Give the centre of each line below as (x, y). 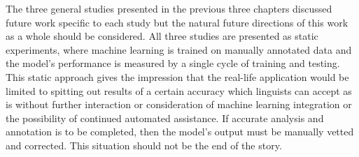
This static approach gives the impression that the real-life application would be (177, 76)
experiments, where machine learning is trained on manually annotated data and (179, 49)
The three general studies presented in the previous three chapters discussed (169, 8)
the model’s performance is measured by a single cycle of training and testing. (173, 63)
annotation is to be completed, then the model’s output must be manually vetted (180, 132)
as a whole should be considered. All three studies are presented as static (162, 36)
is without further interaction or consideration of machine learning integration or (179, 104)
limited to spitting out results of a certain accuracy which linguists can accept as (179, 90)
